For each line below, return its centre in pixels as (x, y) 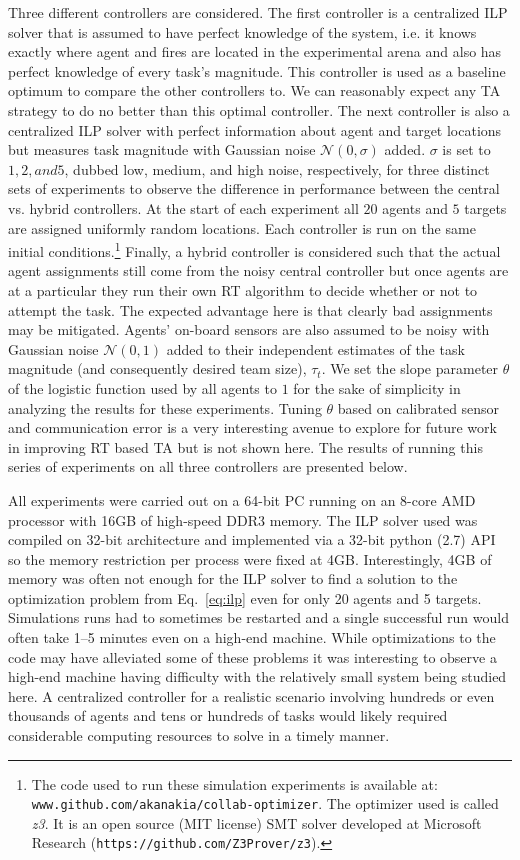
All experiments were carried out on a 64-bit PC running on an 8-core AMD (242, 499)
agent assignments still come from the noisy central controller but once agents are (258, 270)
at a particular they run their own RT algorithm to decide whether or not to (243, 289)
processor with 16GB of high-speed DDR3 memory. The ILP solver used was (243, 519)
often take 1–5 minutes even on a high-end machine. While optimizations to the (252, 637)
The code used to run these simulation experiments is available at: (234, 783)
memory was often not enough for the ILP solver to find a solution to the (233, 578)
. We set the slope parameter (410, 368)
